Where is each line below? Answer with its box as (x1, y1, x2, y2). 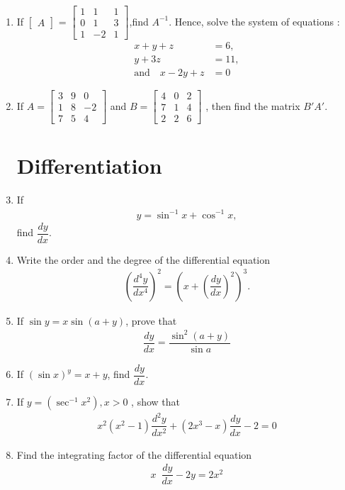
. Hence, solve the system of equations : (169, 13, 340, 28)
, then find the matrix (205, 98, 300, 113)
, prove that (125, 313, 177, 328)
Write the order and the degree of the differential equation (16, 252, 271, 267)
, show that (131, 394, 180, 408)
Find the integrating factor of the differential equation (16, 447, 252, 462)
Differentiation (16, 151, 162, 180)
